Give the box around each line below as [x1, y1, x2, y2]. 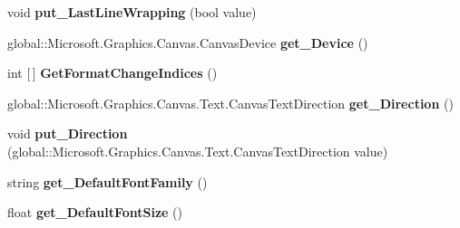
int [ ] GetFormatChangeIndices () [7, 63, 218, 82]
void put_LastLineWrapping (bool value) [7, 3, 257, 21]
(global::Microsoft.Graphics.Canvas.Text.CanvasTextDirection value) [7, 141, 388, 160]
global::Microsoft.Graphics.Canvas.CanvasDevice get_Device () [7, 33, 368, 52]
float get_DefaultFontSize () [7, 203, 182, 222]
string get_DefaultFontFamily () [7, 172, 208, 191]
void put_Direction [7, 124, 128, 143]
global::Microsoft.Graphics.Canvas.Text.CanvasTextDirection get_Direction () [7, 93, 454, 112]
